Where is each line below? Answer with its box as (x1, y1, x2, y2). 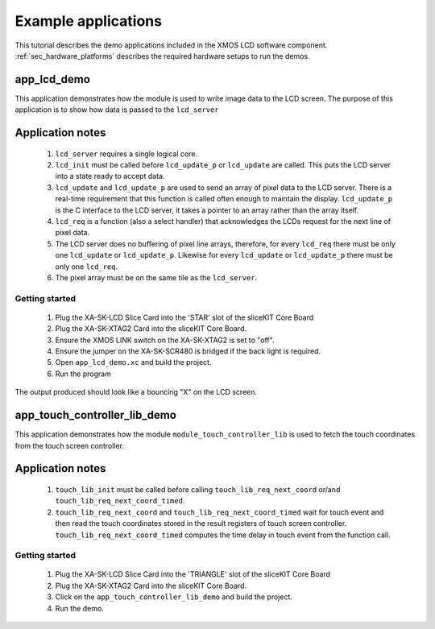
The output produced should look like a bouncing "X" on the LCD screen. (14, 387, 258, 397)
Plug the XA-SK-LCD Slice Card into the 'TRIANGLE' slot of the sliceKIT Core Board (55, 569, 330, 579)
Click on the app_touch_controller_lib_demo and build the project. (55, 592, 293, 602)
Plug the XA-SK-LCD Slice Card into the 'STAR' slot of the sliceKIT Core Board (55, 312, 314, 322)
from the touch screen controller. (14, 441, 125, 450)
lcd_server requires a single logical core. (55, 149, 197, 159)
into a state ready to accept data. (55, 172, 165, 181)
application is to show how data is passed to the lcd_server (14, 105, 219, 114)
